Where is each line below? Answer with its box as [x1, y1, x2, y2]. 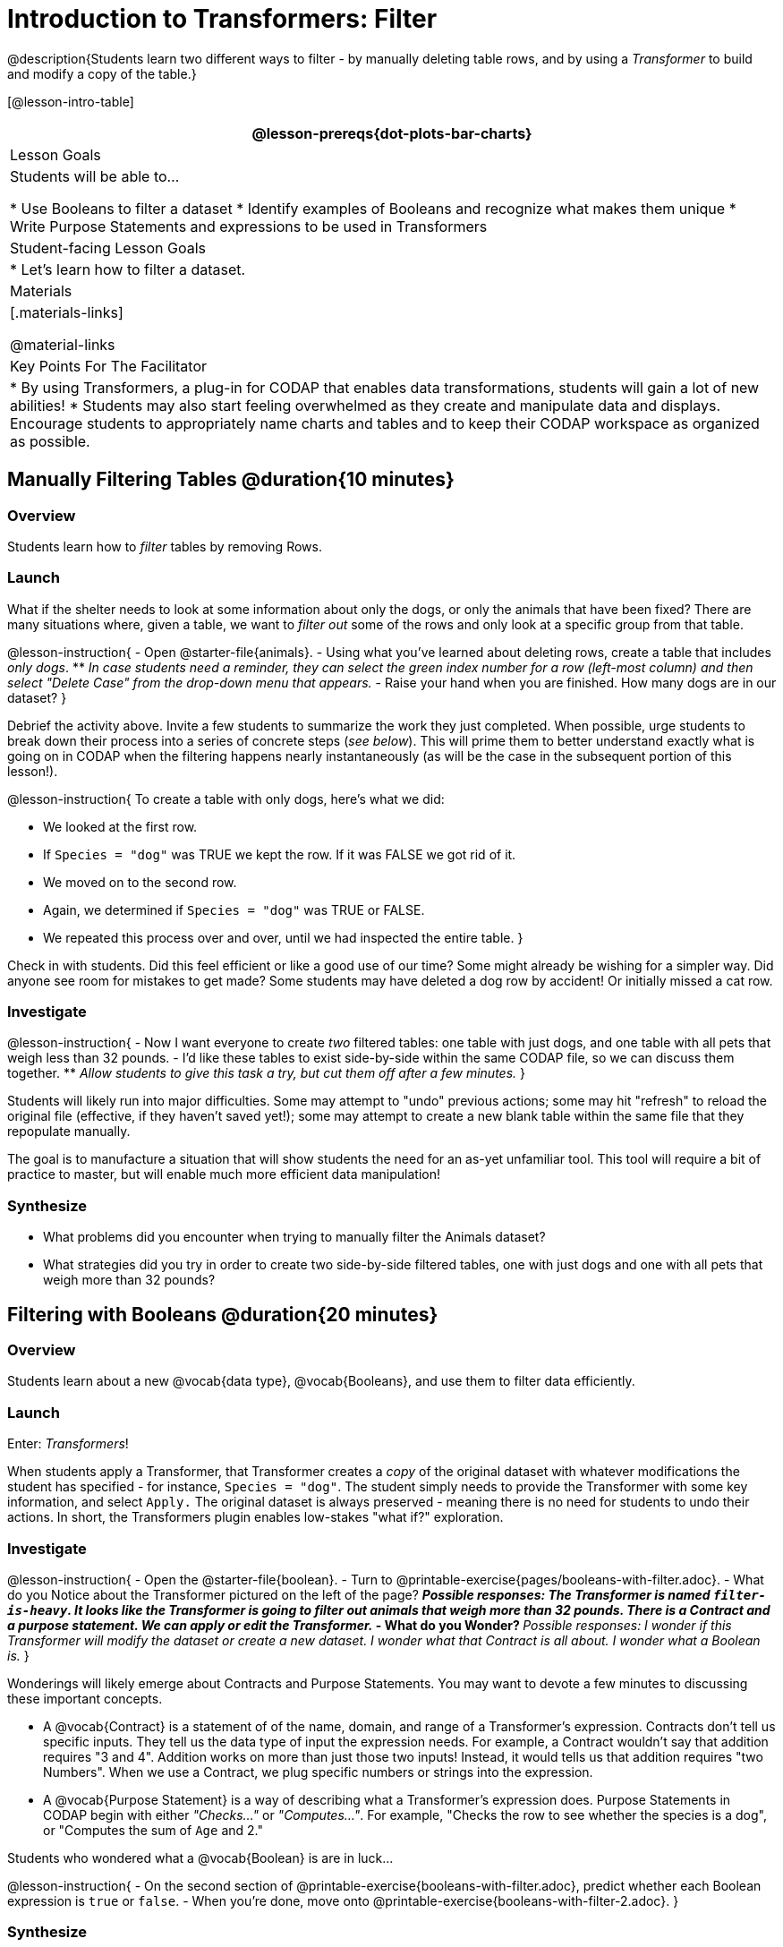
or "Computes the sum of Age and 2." [43, 1822, 263, 1838]
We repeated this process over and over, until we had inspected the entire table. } [43, 929, 523, 945]
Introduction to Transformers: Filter [7, 4, 438, 34]
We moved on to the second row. [43, 874, 237, 890]
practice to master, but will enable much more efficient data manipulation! [7, 1166, 441, 1183]
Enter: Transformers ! [7, 1436, 129, 1452]
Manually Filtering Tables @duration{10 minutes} [7, 468, 455, 491]
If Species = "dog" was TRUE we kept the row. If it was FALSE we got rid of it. [43, 846, 516, 862]
